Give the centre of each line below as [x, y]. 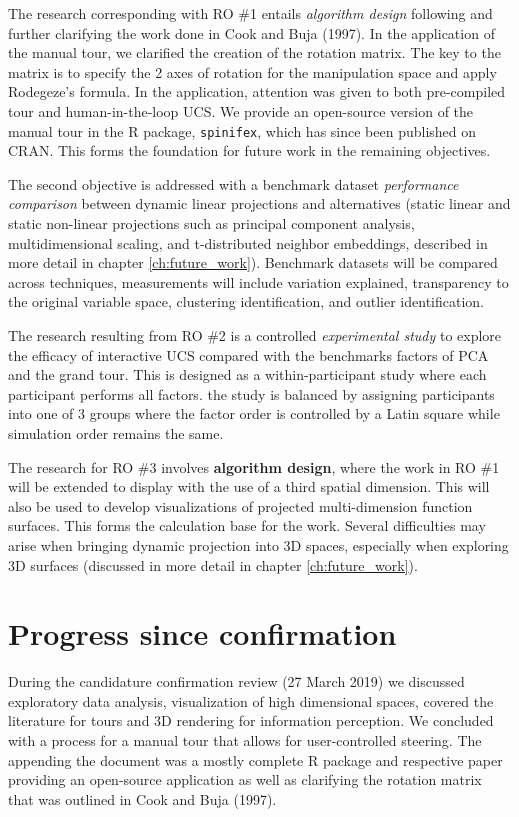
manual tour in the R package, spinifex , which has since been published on [242, 130]
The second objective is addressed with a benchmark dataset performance [233, 183]
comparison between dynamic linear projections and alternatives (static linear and [259, 203]
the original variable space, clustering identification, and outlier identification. [246, 301]
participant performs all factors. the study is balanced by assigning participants [251, 393]
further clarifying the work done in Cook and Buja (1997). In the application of [251, 32]
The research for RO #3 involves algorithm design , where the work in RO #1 [254, 466]
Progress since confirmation [202, 633]
